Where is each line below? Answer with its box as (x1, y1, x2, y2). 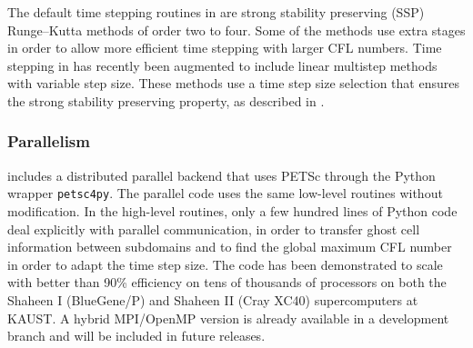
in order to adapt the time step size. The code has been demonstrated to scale (7, 254, 443, 273)
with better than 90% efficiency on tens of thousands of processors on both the (7, 273, 447, 292)
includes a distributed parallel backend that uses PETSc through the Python (7, 165, 436, 184)
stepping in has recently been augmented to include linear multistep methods (7, 55, 438, 75)
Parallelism (7, 130, 90, 153)
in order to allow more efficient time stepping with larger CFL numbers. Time (7, 38, 442, 57)
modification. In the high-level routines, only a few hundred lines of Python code (7, 202, 458, 221)
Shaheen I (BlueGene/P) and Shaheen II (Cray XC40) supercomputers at (7, 291, 418, 309)
